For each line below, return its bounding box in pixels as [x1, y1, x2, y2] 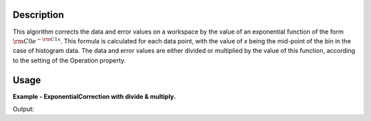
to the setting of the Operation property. [12, 56, 126, 65]
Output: [12, 104, 34, 113]
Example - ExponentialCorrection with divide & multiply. [12, 92, 177, 100]
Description [12, 9, 65, 21]
